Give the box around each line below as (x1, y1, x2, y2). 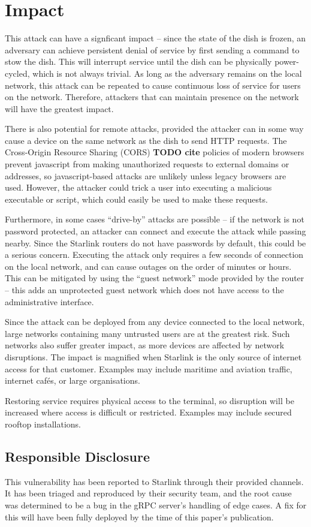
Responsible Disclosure (5, 447, 150, 465)
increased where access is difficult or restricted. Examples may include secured (5, 406, 292, 418)
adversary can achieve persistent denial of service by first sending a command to (5, 43, 300, 56)
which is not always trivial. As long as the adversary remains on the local (32, 67, 302, 79)
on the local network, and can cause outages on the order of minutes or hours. (5, 260, 292, 272)
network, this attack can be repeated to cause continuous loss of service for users (5, 79, 301, 91)
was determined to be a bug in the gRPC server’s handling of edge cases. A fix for (5, 498, 307, 511)
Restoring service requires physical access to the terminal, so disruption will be (5, 394, 294, 406)
